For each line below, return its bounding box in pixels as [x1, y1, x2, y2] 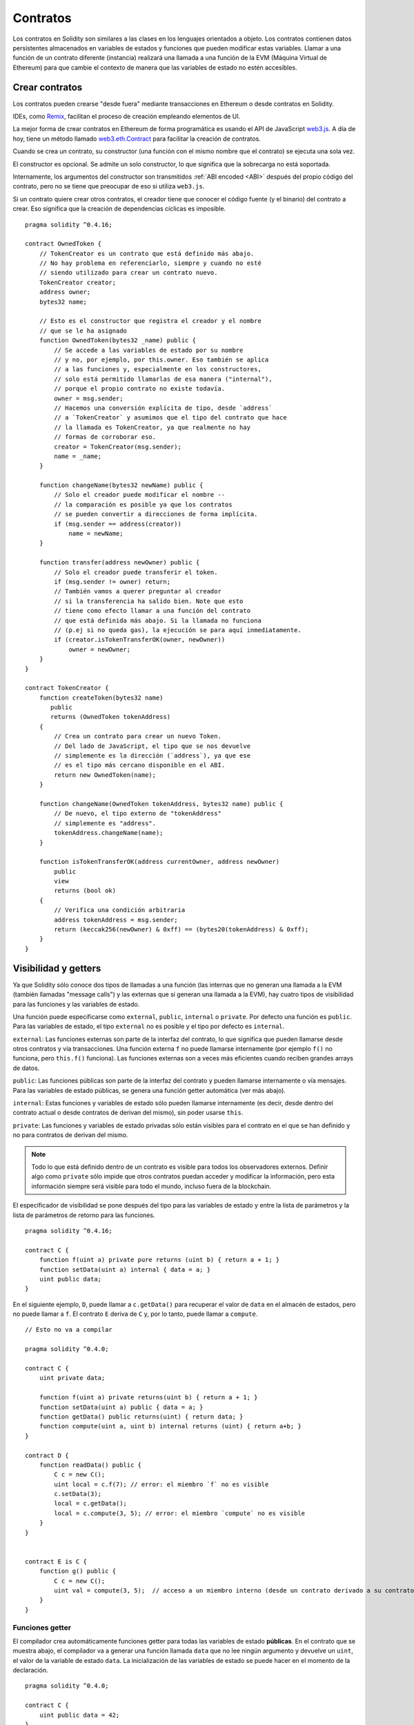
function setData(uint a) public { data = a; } [39, 1403, 204, 1411]
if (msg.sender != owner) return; [54, 578, 171, 586]
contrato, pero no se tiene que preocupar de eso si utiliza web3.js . [12, 182, 205, 190]
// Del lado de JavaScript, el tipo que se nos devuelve [54, 742, 251, 750]
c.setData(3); [54, 1490, 102, 1498]
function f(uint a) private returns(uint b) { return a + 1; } [39, 1394, 258, 1401]
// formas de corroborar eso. [54, 433, 157, 441]
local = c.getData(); [54, 1499, 128, 1508]
